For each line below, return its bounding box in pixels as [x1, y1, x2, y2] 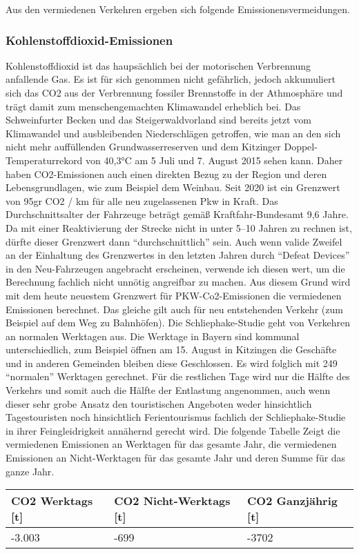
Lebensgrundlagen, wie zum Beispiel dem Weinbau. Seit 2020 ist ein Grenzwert [6, 180, 340, 195]
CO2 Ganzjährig [247, 493, 338, 509]
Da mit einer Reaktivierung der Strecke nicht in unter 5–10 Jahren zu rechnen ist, [6, 220, 352, 235]
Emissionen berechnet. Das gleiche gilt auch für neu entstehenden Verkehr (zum [6, 301, 343, 316]
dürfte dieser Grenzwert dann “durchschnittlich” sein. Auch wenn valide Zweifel [6, 234, 342, 248]
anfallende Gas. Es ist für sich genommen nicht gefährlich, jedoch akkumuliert [6, 72, 336, 86]
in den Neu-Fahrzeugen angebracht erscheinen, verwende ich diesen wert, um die [6, 261, 345, 275]
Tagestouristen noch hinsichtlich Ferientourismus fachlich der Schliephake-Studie [6, 410, 346, 424]
